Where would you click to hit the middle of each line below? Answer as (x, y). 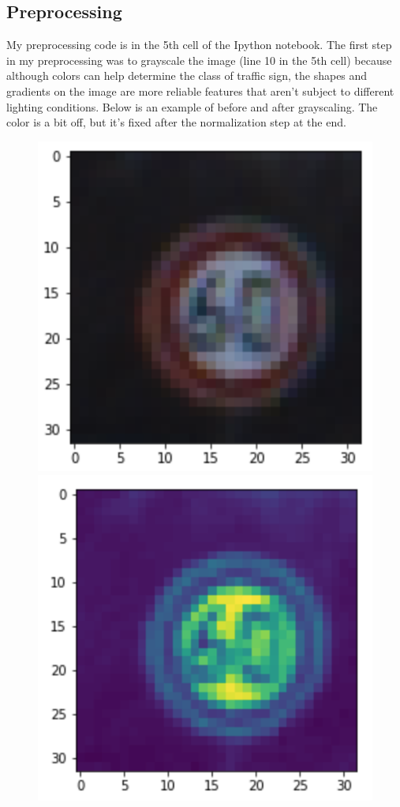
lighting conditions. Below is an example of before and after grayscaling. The (192, 106)
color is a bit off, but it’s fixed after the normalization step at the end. (176, 122)
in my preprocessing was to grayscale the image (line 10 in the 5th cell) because (199, 60)
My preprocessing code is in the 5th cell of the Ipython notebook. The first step (199, 45)
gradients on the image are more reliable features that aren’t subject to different (200, 91)
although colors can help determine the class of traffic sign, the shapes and (187, 75)
